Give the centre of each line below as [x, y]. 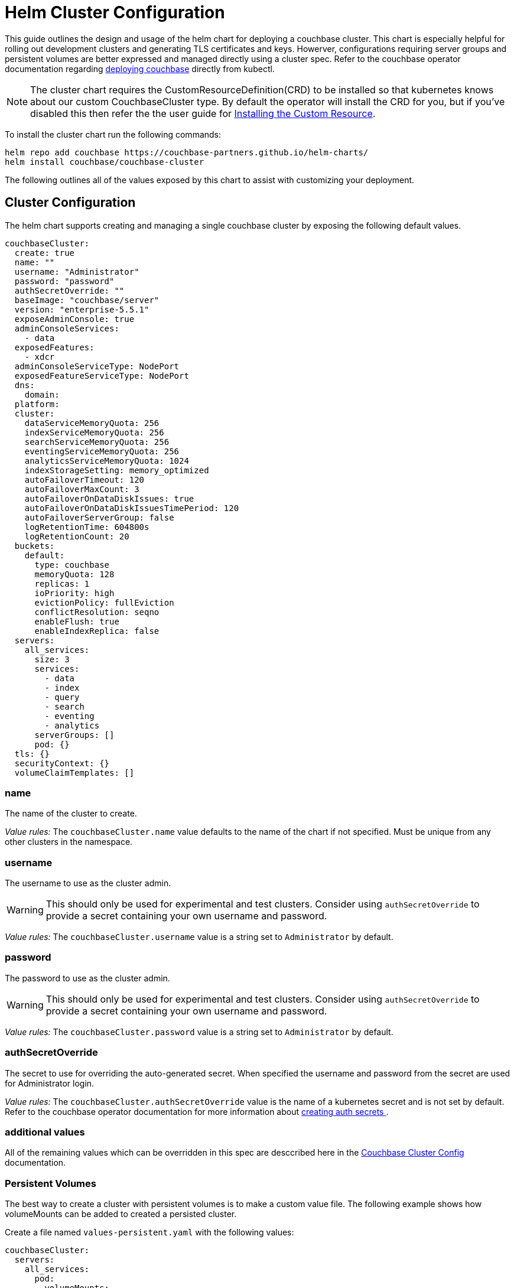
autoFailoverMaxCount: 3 [82, 489]
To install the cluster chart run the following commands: [113, 134]
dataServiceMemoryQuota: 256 [92, 423]
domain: [42, 394]
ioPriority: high [74, 593]
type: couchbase [72, 565]
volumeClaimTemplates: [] [74, 773]
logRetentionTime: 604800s [87, 527]
